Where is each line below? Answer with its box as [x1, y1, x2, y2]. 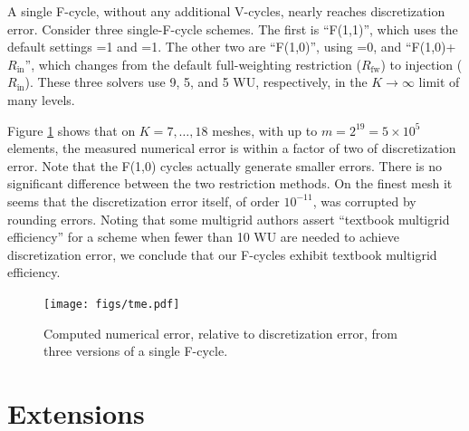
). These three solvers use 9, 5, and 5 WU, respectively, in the [24, 72, 368, 91]
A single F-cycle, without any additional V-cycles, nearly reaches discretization [7, 2, 445, 20]
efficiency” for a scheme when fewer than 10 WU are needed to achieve [7, 227, 399, 246]
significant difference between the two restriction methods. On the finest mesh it [7, 174, 453, 193]
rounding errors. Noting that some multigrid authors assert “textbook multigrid [7, 209, 450, 228]
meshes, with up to [212, 120, 318, 139]
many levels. [7, 90, 75, 109]
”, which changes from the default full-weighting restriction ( [24, 54, 361, 73]
